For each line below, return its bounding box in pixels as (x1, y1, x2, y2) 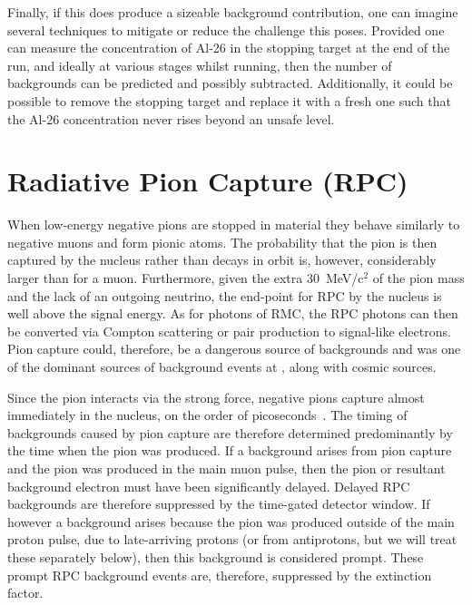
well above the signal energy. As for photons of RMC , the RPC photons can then (7, 304, 458, 323)
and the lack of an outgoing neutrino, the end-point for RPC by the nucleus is (7, 286, 442, 305)
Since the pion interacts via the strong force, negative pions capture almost (7, 387, 425, 406)
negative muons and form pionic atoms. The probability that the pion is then (7, 232, 438, 251)
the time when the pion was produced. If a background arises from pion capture (7, 441, 452, 460)
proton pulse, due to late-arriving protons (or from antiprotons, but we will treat (7, 530, 457, 549)
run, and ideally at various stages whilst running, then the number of (7, 55, 392, 74)
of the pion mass (372, 268, 465, 288)
